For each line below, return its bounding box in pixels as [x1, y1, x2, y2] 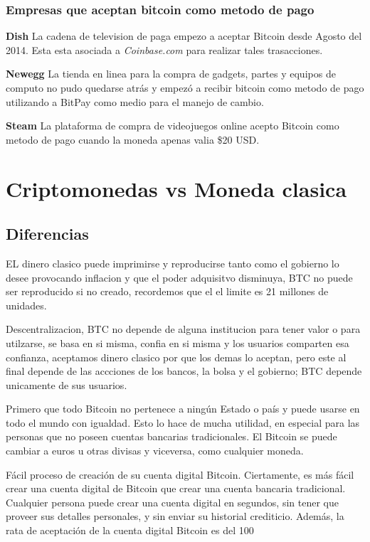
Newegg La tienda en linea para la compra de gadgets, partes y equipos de [6, 66, 336, 81]
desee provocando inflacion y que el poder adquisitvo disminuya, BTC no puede [6, 270, 353, 285]
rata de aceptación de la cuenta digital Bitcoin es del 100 [6, 523, 254, 538]
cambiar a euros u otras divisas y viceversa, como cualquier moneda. [6, 443, 304, 458]
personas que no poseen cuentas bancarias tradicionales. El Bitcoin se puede [6, 429, 337, 444]
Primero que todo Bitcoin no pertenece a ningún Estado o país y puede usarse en [6, 401, 360, 416]
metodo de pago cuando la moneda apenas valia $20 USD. [6, 132, 260, 147]
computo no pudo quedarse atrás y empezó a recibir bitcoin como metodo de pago [6, 80, 364, 95]
